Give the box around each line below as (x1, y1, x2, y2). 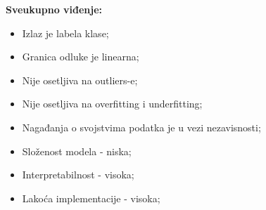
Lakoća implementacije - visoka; (22, 190, 160, 205)
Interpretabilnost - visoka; (22, 167, 134, 182)
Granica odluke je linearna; (22, 49, 139, 64)
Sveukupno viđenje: (6, 2, 103, 16)
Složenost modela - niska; (22, 143, 132, 158)
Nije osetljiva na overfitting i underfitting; (22, 96, 203, 111)
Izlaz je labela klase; (22, 25, 109, 40)
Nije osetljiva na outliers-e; (22, 72, 138, 87)
